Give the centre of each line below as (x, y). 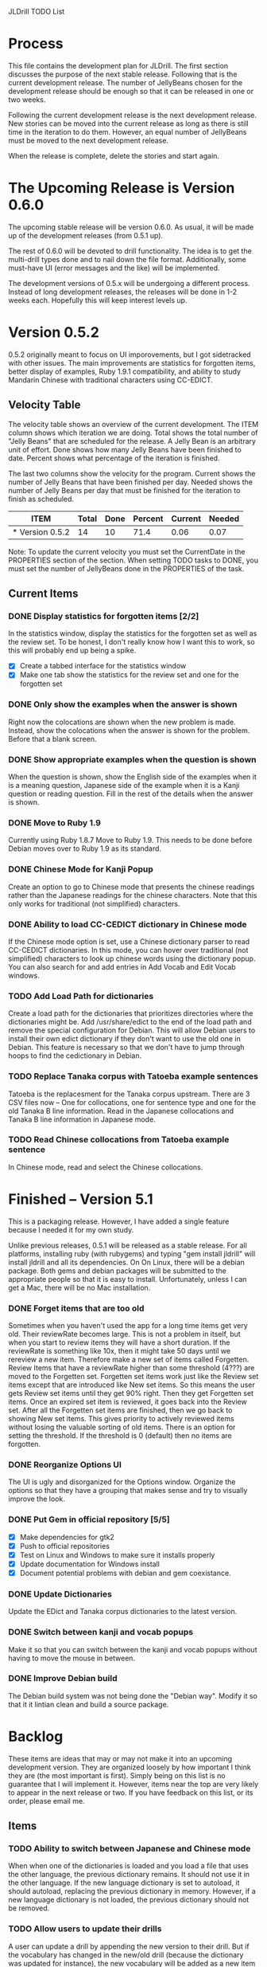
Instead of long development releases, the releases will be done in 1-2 (123, 292)
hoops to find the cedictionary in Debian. (75, 1056)
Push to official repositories (64, 1546)
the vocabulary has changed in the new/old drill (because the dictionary (126, 1954)
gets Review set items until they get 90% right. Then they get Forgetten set (131, 1393)
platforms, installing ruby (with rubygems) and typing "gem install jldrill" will (132, 1253)
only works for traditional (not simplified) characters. (94, 903)
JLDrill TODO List (37, 12)
